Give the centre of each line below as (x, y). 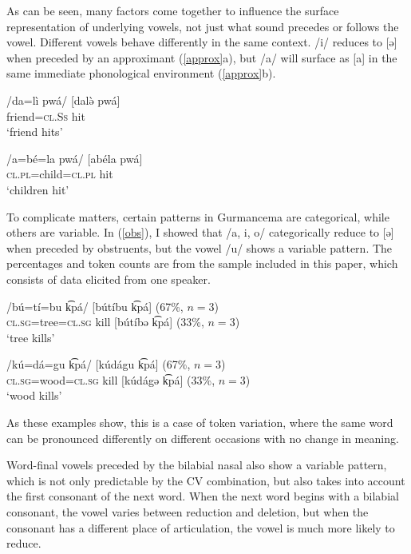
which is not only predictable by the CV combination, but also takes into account (206, 480)
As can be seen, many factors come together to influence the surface (173, 10)
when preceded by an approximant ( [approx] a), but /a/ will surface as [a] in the (202, 57)
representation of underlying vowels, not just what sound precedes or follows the (203, 26)
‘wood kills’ (34, 395)
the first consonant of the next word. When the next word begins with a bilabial (203, 496)
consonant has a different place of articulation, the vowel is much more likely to (201, 527)
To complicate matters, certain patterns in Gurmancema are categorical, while (198, 216)
